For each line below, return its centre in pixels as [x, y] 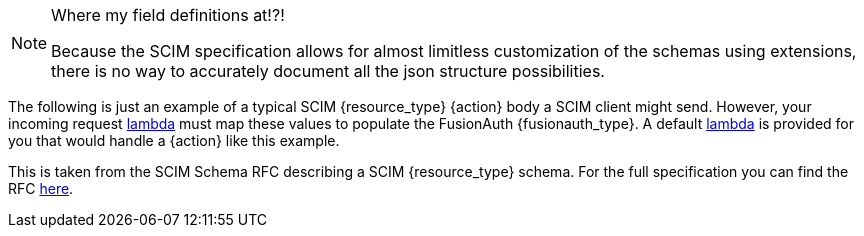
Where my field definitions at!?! [168, 15]
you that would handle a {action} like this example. [174, 140]
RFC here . [41, 188]
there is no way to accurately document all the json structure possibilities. [328, 71]
